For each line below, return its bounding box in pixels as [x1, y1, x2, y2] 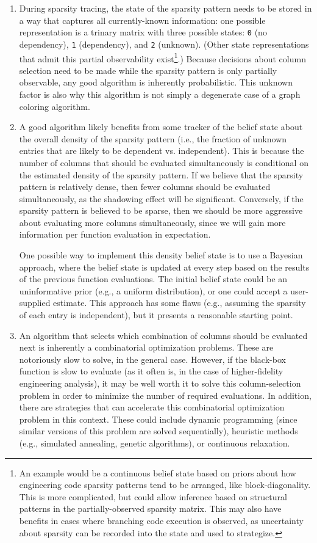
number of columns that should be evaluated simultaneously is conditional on [19, 156, 308, 169]
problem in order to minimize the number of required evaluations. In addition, [19, 388, 312, 401]
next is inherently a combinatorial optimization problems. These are [19, 341, 274, 354]
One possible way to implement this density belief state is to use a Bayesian [19, 249, 303, 261]
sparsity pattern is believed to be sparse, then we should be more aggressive [19, 204, 303, 217]
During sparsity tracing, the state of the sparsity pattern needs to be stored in [19, 2, 312, 14]
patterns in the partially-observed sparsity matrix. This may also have [19, 502, 282, 515]
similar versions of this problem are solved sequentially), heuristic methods [19, 425, 298, 437]
